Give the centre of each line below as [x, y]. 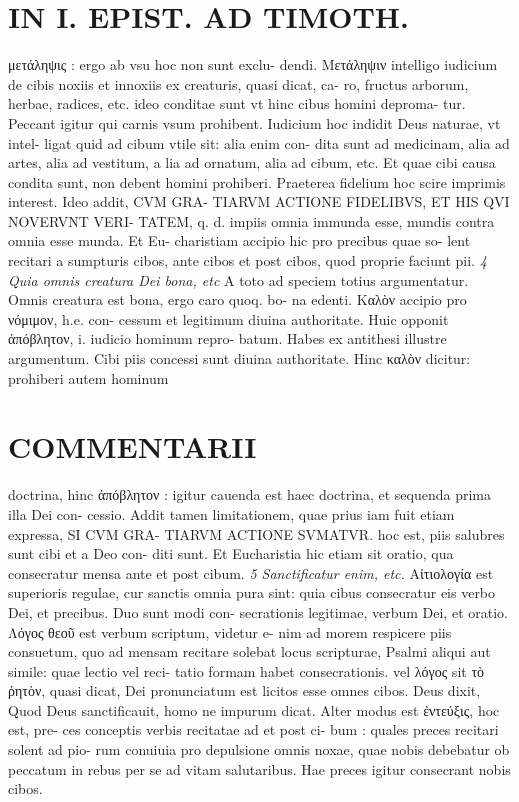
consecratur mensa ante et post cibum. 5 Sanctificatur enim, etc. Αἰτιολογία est [251, 572]
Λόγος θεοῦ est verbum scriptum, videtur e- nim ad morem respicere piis [230, 631]
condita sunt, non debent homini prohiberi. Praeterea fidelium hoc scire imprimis [257, 181]
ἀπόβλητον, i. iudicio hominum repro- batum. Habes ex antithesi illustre [227, 338]
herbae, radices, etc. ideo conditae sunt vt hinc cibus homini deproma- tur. [237, 103]
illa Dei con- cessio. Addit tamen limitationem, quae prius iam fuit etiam [231, 513]
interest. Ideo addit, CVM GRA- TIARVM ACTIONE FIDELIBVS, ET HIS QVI [259, 201]
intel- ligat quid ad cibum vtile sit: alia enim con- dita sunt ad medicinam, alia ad [259, 142]
